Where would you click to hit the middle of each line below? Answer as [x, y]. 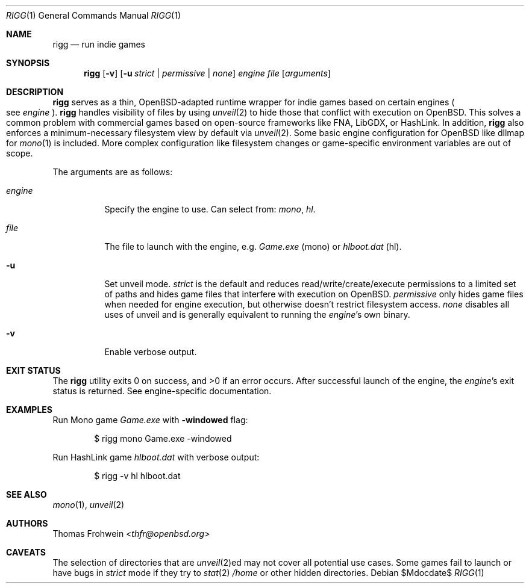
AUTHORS [27, 523]
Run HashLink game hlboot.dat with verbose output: [156, 457]
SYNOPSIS [28, 63]
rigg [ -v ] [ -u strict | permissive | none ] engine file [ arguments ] [207, 73]
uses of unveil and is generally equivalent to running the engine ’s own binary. [257, 314]
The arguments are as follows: [113, 172]
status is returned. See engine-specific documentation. [162, 391]
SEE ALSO [27, 494]
